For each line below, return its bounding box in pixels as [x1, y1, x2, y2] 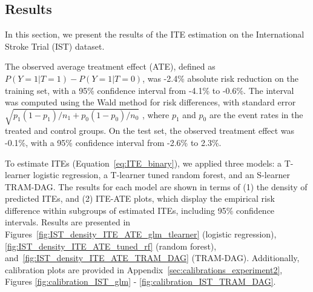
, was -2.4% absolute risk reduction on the [142, 71, 298, 84]
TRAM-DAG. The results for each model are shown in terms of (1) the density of [5, 180, 308, 193]
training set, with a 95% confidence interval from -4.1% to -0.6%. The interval [5, 84, 294, 96]
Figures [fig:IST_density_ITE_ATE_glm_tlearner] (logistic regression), [5, 228, 277, 241]
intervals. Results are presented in [5, 216, 131, 228]
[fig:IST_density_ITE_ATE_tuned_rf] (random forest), [5, 239, 217, 252]
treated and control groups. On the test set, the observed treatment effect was [5, 124, 295, 137]
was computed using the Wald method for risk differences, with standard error [5, 96, 296, 108]
